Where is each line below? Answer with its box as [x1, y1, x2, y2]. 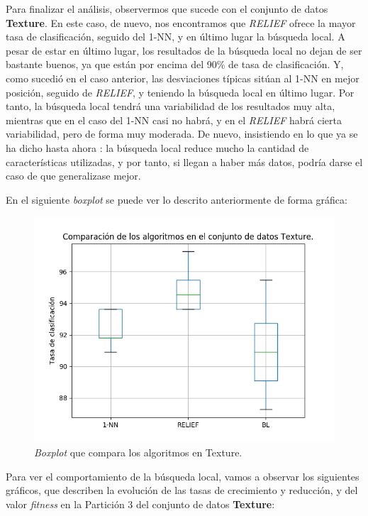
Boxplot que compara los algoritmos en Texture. [34, 444, 242, 459]
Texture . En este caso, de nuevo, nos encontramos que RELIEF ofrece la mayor [6, 15, 356, 30]
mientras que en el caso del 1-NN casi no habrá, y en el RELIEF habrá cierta [6, 112, 342, 127]
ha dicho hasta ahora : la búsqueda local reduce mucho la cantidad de [6, 140, 309, 155]
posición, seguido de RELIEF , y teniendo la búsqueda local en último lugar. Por [6, 84, 355, 99]
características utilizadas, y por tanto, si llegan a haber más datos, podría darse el [6, 154, 363, 169]
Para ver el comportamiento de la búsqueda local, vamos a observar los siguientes [6, 468, 359, 483]
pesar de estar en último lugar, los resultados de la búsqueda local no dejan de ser [6, 43, 362, 57]
